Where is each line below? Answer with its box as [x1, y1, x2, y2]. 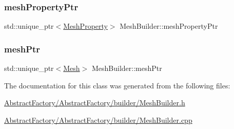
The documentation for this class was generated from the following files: [4, 80, 230, 90]
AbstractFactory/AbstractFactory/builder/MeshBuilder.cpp [4, 114, 192, 125]
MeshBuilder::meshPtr [91, 63, 162, 73]
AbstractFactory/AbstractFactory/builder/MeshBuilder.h [4, 97, 185, 108]
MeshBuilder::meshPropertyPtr [120, 21, 218, 31]
